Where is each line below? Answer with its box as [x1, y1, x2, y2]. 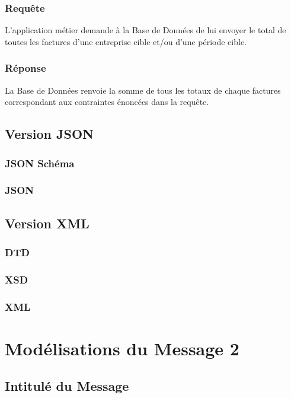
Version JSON [5, 125, 94, 143]
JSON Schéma [5, 155, 75, 170]
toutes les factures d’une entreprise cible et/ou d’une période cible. [5, 35, 247, 47]
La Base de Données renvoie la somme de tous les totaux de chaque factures [5, 84, 281, 96]
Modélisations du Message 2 [5, 336, 239, 360]
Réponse [5, 61, 46, 75]
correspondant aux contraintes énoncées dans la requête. [5, 95, 209, 108]
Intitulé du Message [5, 377, 129, 395]
